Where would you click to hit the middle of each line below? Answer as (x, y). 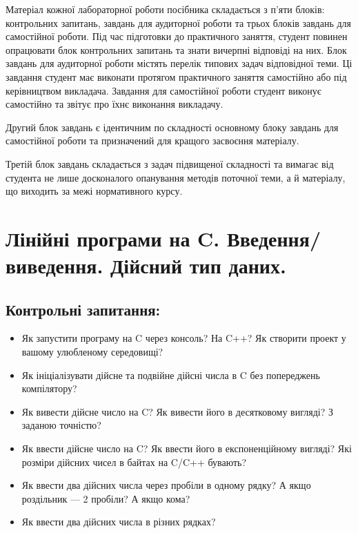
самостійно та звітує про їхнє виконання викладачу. (115, 104)
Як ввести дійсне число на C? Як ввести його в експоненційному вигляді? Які (187, 448)
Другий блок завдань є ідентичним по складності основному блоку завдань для (172, 127)
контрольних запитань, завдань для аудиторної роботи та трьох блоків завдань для (179, 22)
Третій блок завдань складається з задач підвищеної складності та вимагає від (170, 163)
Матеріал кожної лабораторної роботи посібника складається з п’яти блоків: (165, 9)
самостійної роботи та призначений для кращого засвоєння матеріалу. (152, 140)
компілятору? (49, 388)
